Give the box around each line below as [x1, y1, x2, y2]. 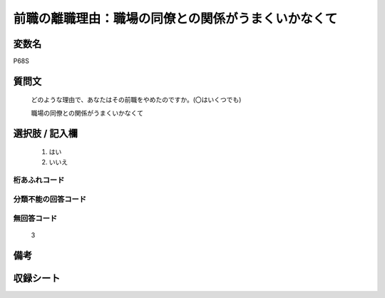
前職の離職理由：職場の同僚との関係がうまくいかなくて [13, 11, 338, 26]
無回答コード [13, 213, 58, 223]
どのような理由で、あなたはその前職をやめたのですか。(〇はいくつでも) [31, 96, 242, 104]
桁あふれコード [13, 175, 65, 185]
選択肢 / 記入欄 [13, 127, 78, 139]
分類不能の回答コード [13, 194, 87, 204]
